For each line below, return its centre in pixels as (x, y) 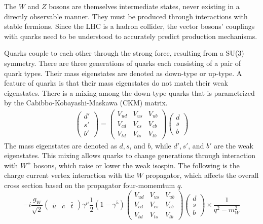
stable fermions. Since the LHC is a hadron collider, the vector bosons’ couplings (129, 26)
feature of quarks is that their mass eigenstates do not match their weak (116, 83)
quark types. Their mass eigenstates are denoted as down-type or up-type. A (123, 73)
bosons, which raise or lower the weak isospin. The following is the (137, 165)
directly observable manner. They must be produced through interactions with (126, 16)
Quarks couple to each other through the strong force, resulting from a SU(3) (124, 53)
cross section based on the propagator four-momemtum (90, 185)
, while (161, 145)
